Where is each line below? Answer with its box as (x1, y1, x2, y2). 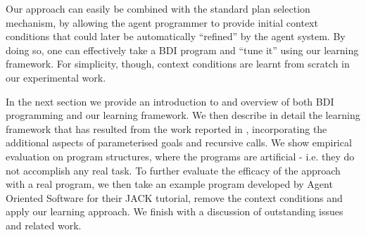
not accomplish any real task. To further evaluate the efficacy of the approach (6, 163, 341, 177)
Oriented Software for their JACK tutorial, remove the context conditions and (6, 190, 343, 205)
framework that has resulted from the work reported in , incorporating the (6, 121, 327, 136)
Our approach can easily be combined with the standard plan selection (6, 1, 310, 15)
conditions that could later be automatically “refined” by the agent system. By (6, 29, 346, 44)
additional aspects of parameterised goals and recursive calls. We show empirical (6, 135, 352, 150)
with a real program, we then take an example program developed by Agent (6, 177, 333, 191)
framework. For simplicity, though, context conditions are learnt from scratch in (6, 56, 350, 71)
